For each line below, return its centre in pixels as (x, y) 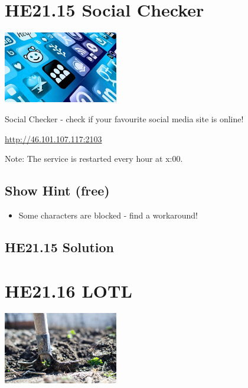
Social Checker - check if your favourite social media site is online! (124, 118)
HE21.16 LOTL (68, 290)
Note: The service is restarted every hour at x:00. (94, 159)
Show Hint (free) (57, 190)
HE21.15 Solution (60, 247)
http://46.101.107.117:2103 (53, 138)
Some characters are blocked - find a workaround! (108, 215)
